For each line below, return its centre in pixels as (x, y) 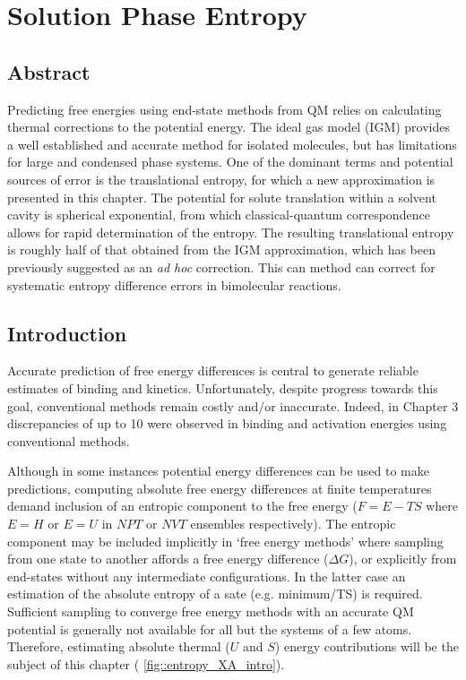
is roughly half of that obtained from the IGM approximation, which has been (221, 250)
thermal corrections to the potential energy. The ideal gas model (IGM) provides (229, 127)
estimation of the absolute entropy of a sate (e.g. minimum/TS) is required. (215, 594)
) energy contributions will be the (367, 646)
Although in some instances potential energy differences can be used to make (218, 471)
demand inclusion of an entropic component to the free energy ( (182, 506)
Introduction (67, 333)
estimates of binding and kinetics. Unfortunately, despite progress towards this (223, 387)
